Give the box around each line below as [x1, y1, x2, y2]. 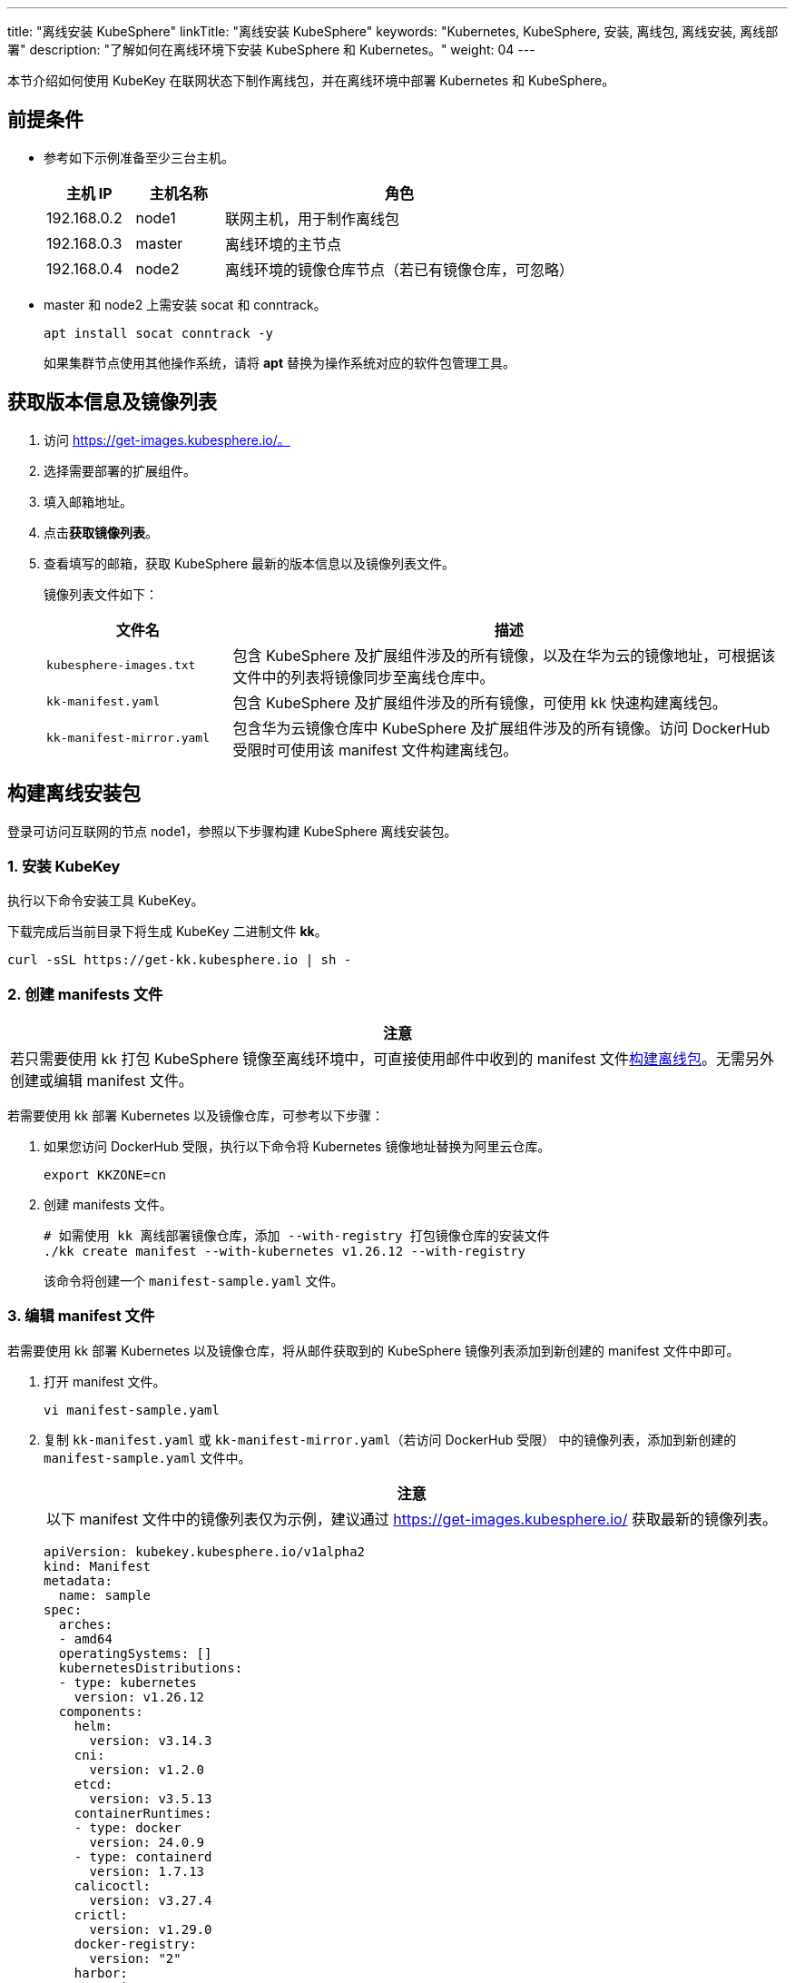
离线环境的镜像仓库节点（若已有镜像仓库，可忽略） [225, 260, 574, 279]
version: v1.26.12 [74, 1689, 205, 1704]
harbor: [74, 1965, 128, 1980]
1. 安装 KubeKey [7, 856, 121, 875]
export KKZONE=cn [44, 1168, 166, 1183]
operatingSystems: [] [58, 1645, 212, 1661]
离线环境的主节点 [225, 234, 342, 253]
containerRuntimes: [74, 1805, 212, 1820]
